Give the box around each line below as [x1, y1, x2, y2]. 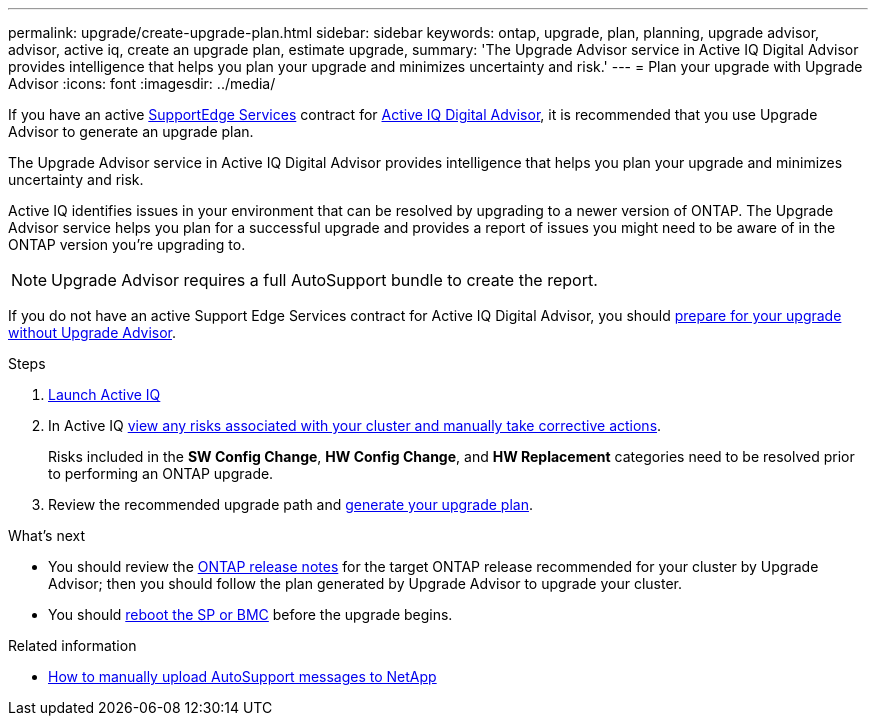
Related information [8, 637, 137, 654]
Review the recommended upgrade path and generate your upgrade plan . [48, 496, 533, 513]
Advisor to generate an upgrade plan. [8, 123, 254, 140]
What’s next [8, 527, 86, 544]
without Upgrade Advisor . [8, 324, 177, 341]
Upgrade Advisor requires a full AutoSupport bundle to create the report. [51, 270, 598, 290]
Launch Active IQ [48, 386, 161, 403]
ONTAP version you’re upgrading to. [8, 236, 246, 253]
